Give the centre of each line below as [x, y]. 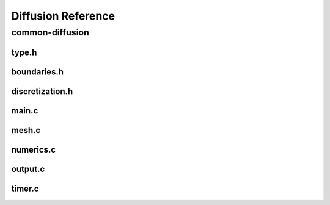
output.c [28, 169]
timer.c [25, 188]
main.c [25, 111]
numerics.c [34, 149]
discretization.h [42, 91]
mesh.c [26, 130]
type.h [24, 52]
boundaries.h [38, 72]
